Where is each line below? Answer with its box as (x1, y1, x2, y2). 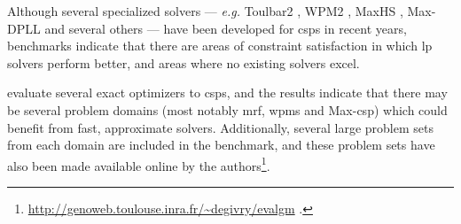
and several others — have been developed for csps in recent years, (44, 19, 407, 37)
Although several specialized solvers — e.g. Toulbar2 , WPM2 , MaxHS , (7, 2, 403, 19)
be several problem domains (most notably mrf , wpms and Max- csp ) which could (7, 100, 448, 119)
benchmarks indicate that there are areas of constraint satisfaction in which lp (7, 36, 433, 55)
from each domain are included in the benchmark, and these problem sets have (7, 135, 435, 154)
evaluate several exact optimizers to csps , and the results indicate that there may (7, 83, 448, 102)
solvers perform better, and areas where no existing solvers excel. (7, 53, 360, 72)
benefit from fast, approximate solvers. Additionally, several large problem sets (7, 118, 434, 136)
